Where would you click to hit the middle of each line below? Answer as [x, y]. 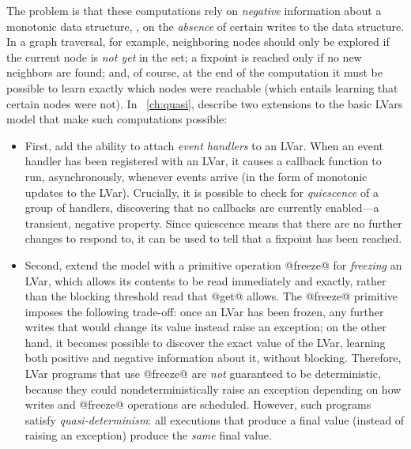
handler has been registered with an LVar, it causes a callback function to [203, 161]
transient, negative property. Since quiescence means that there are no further [213, 223]
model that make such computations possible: [117, 119]
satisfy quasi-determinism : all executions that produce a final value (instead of [215, 419]
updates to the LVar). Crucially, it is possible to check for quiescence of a [202, 192]
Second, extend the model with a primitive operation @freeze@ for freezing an [213, 264]
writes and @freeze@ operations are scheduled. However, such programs [198, 404]
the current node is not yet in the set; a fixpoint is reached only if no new [184, 57]
